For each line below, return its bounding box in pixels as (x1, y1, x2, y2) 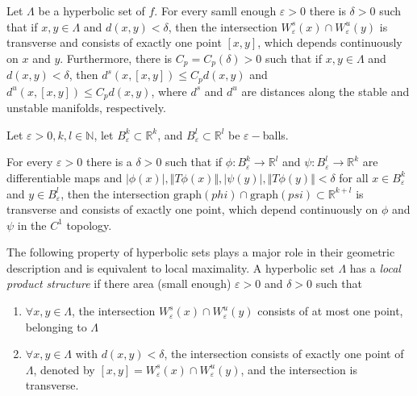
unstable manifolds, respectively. (6, 99, 166, 116)
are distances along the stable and (241, 82, 410, 99)
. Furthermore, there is (60, 49, 173, 66)
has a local (349, 259, 401, 276)
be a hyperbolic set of (38, 2, 145, 19)
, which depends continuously (257, 34, 402, 51)
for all (339, 169, 369, 185)
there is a (85, 153, 132, 170)
